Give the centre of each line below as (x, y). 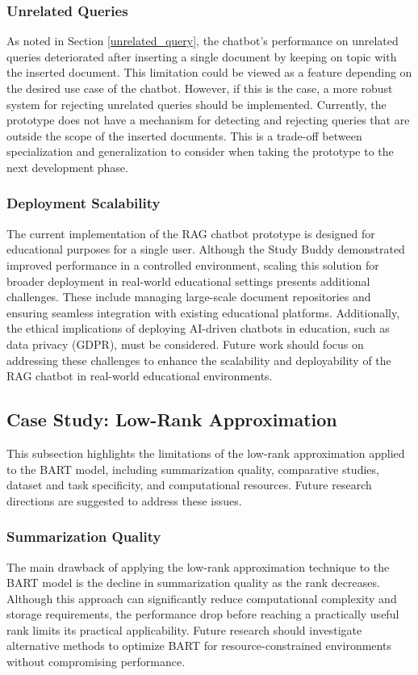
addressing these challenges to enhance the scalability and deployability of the (199, 360)
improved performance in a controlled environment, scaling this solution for (193, 264)
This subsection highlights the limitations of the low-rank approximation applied (206, 453)
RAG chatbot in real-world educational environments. (140, 376)
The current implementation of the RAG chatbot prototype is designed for (191, 233)
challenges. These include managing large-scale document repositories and (189, 297)
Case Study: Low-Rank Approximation (172, 419)
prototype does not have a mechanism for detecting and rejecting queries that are (208, 120)
